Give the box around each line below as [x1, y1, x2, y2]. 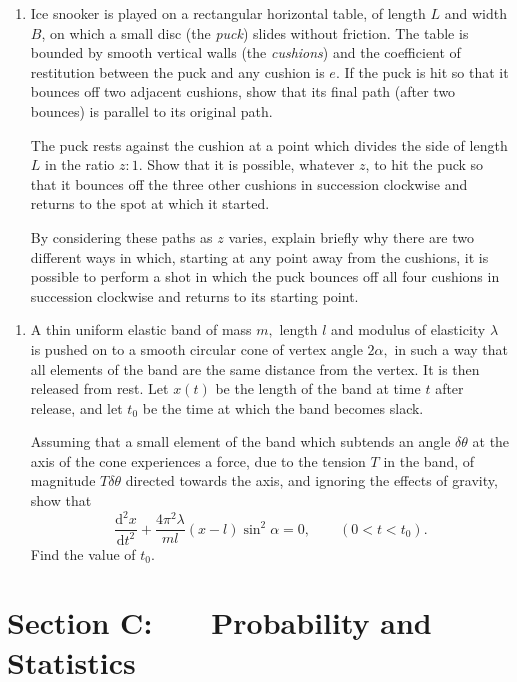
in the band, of [383, 450, 475, 471]
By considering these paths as [30, 226, 213, 247]
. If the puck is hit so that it [335, 61, 509, 82]
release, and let [30, 397, 123, 418]
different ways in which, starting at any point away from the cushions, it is [30, 246, 489, 267]
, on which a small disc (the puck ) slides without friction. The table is [41, 22, 469, 43]
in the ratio [45, 154, 115, 175]
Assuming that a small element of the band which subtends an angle [30, 431, 451, 452]
